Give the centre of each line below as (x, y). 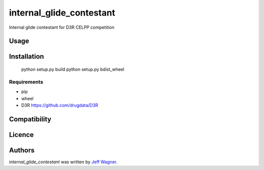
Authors (22, 150)
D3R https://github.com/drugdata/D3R (60, 105)
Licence (22, 135)
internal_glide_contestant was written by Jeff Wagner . (63, 162)
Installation (26, 57)
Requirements (26, 82)
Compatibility (30, 119)
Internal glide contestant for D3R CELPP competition (62, 27)
